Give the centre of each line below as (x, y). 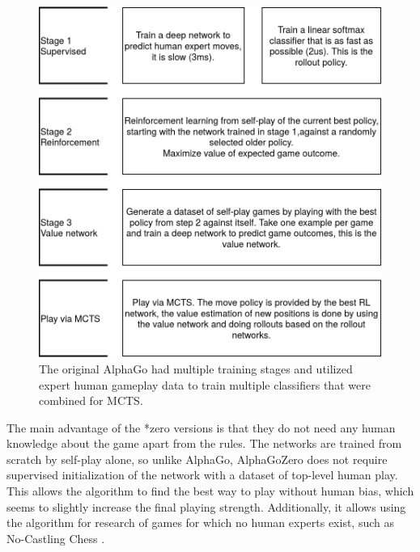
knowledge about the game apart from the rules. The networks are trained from (204, 443)
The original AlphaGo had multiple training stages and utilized (196, 368)
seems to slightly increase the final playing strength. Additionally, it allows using (206, 506)
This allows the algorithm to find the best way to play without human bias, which (210, 491)
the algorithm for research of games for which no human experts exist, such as (200, 523)
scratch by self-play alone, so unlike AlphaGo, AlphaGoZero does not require (197, 459)
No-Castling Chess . (56, 538)
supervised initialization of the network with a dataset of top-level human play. (202, 475)
